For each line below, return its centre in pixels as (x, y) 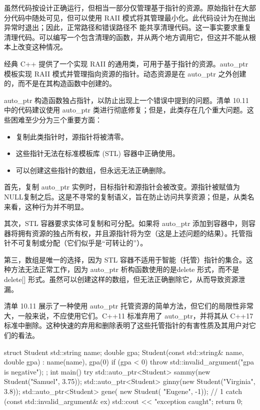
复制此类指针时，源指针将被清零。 (72, 136)
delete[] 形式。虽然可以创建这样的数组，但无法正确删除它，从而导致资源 (121, 279)
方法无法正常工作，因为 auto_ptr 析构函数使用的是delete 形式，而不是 (125, 269)
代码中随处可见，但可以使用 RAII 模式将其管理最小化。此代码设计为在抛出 (133, 17)
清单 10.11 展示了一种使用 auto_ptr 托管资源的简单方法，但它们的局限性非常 (129, 306)
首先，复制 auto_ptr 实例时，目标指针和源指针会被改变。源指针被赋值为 (122, 187)
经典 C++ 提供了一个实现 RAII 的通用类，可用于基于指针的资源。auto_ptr (126, 63)
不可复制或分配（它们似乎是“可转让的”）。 (79, 243)
